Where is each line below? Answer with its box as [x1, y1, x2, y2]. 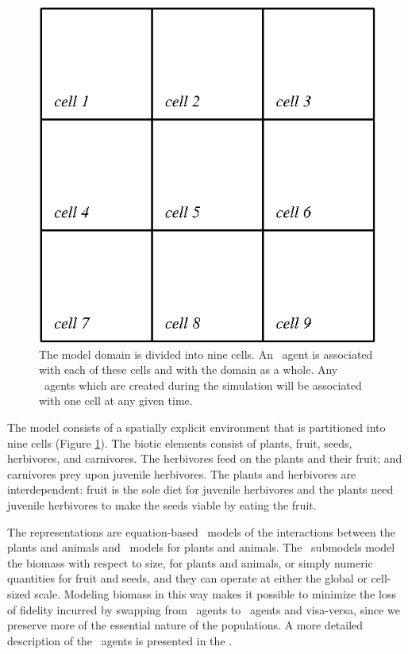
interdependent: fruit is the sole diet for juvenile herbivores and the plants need [7, 481, 394, 498]
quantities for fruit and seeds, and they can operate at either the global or [7, 570, 368, 587]
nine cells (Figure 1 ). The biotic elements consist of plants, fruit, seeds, [7, 434, 352, 451]
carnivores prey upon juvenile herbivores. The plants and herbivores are [7, 465, 356, 482]
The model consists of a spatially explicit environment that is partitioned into [7, 418, 386, 435]
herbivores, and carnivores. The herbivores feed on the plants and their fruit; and [7, 450, 402, 467]
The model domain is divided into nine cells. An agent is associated [39, 345, 373, 362]
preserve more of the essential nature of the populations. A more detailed [7, 617, 364, 633]
